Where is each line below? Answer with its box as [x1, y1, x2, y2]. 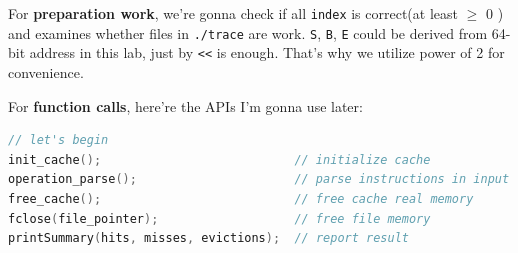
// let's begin [8, 133, 109, 148]
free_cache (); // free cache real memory [8, 191, 474, 206]
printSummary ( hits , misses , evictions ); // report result [8, 231, 409, 246]
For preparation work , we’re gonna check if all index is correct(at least [8, 3, 458, 23]
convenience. [8, 61, 84, 82]
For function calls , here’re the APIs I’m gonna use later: [8, 95, 363, 116]
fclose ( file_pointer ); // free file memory [8, 211, 431, 226]
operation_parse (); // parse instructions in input [8, 172, 510, 187]
